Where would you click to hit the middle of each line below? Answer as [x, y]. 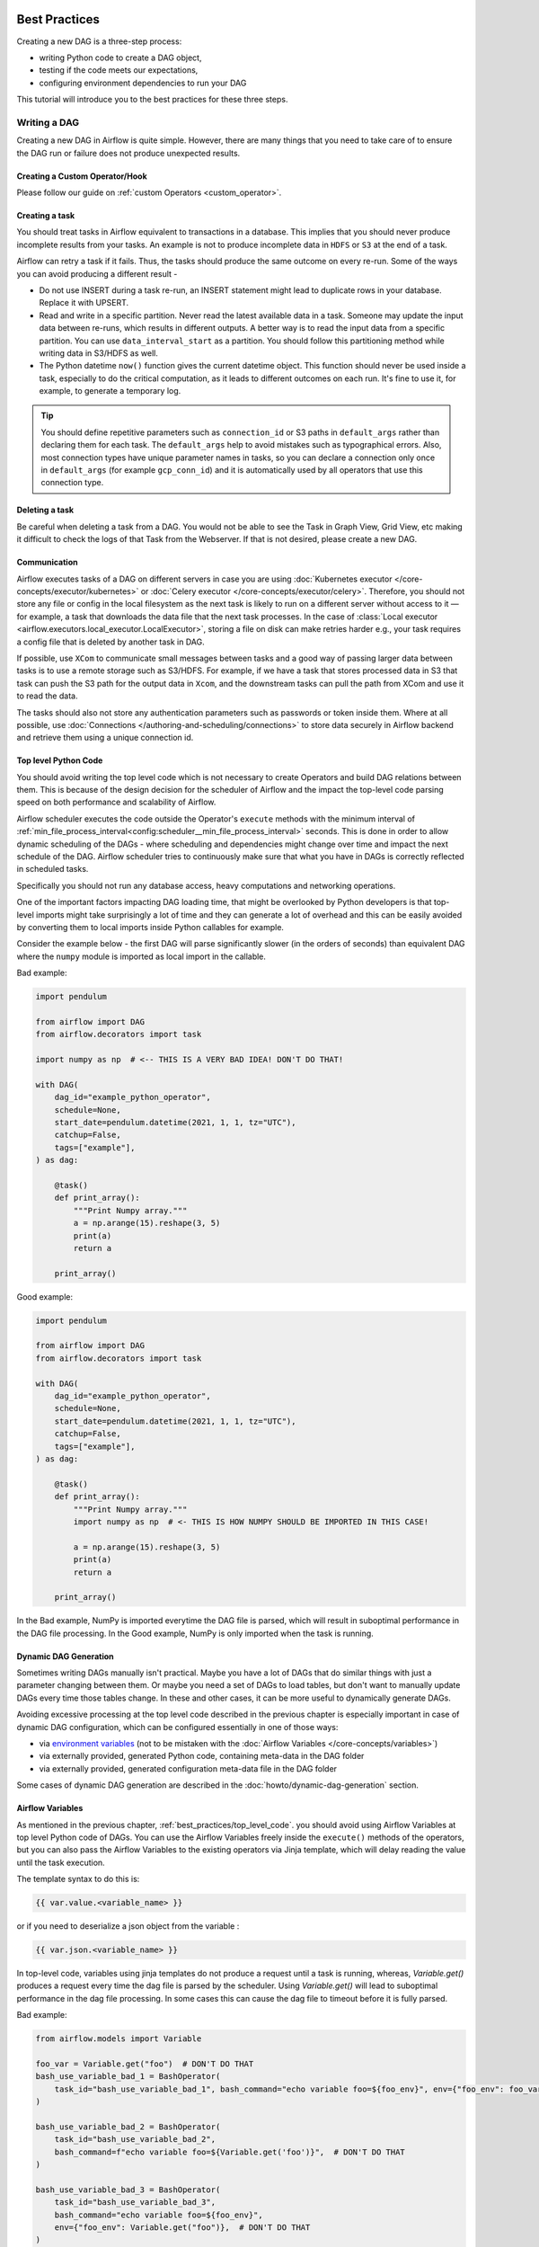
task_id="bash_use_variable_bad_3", [135, 2203]
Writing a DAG [48, 122]
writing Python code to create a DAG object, [120, 58]
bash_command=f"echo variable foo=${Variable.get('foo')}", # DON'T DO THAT [230, 2152]
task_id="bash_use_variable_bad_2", [135, 2140]
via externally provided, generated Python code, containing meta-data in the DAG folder [202, 1756]
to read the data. [47, 696]
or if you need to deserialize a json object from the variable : [128, 1926]
